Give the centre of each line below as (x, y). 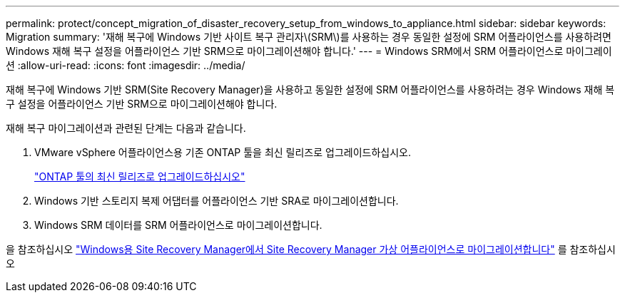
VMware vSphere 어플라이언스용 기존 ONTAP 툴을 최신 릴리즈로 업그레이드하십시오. (223, 152)
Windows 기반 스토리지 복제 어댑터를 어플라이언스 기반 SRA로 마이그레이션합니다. (217, 201)
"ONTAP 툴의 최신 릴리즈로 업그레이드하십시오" (140, 176)
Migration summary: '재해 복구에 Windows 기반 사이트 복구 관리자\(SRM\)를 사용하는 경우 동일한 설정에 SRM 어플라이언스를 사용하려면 (309, 37)
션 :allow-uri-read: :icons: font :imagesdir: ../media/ (126, 65)
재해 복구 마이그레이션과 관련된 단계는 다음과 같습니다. (126, 128)
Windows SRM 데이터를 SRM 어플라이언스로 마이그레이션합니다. (178, 225)
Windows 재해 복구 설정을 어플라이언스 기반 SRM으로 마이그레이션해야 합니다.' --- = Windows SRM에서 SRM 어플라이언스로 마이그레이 (309, 51)
